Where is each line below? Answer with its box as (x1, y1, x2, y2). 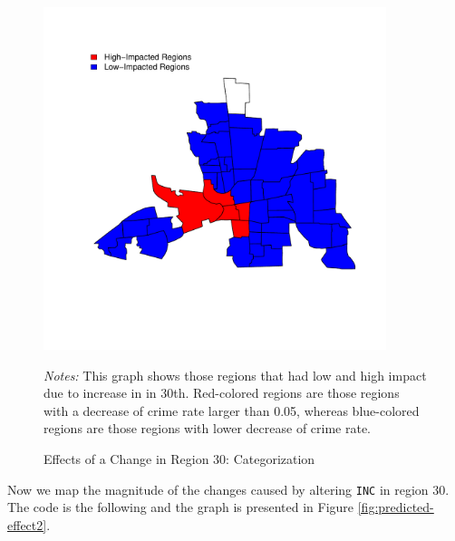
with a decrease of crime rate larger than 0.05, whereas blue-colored (44, 401, 420, 420)
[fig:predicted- (357, 498, 434, 517)
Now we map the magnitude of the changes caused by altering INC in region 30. (7, 479, 450, 498)
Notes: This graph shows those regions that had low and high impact (44, 365, 427, 384)
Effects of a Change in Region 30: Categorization (44, 449, 315, 468)
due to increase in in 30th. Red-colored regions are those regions (44, 383, 400, 402)
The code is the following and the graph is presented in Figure (7, 498, 354, 517)
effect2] (7, 515, 47, 534)
